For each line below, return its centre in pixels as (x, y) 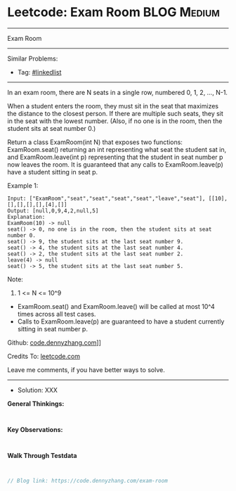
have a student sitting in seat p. (53, 172)
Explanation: (26, 217)
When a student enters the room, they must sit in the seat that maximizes (113, 106)
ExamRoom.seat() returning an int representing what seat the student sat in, (117, 149)
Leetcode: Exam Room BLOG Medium (113, 12)
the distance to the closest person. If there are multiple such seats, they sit (115, 113)
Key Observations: (35, 429)
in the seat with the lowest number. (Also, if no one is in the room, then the (115, 121)
